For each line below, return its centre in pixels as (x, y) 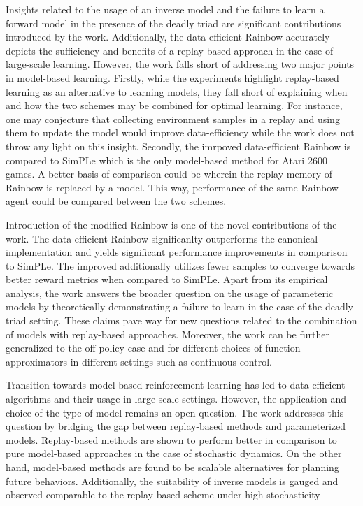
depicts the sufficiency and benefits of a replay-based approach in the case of (170, 50)
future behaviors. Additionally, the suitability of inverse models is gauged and (172, 480)
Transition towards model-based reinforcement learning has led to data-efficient (176, 385)
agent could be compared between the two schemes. (116, 201)
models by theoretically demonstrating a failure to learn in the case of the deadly (179, 306)
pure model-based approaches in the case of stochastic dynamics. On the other (174, 453)
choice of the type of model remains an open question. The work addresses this (175, 412)
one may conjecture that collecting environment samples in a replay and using (173, 118)
